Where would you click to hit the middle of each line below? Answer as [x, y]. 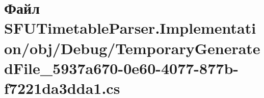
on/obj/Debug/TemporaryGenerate [132, 48]
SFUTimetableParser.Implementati [130, 28]
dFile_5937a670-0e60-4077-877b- [122, 68]
